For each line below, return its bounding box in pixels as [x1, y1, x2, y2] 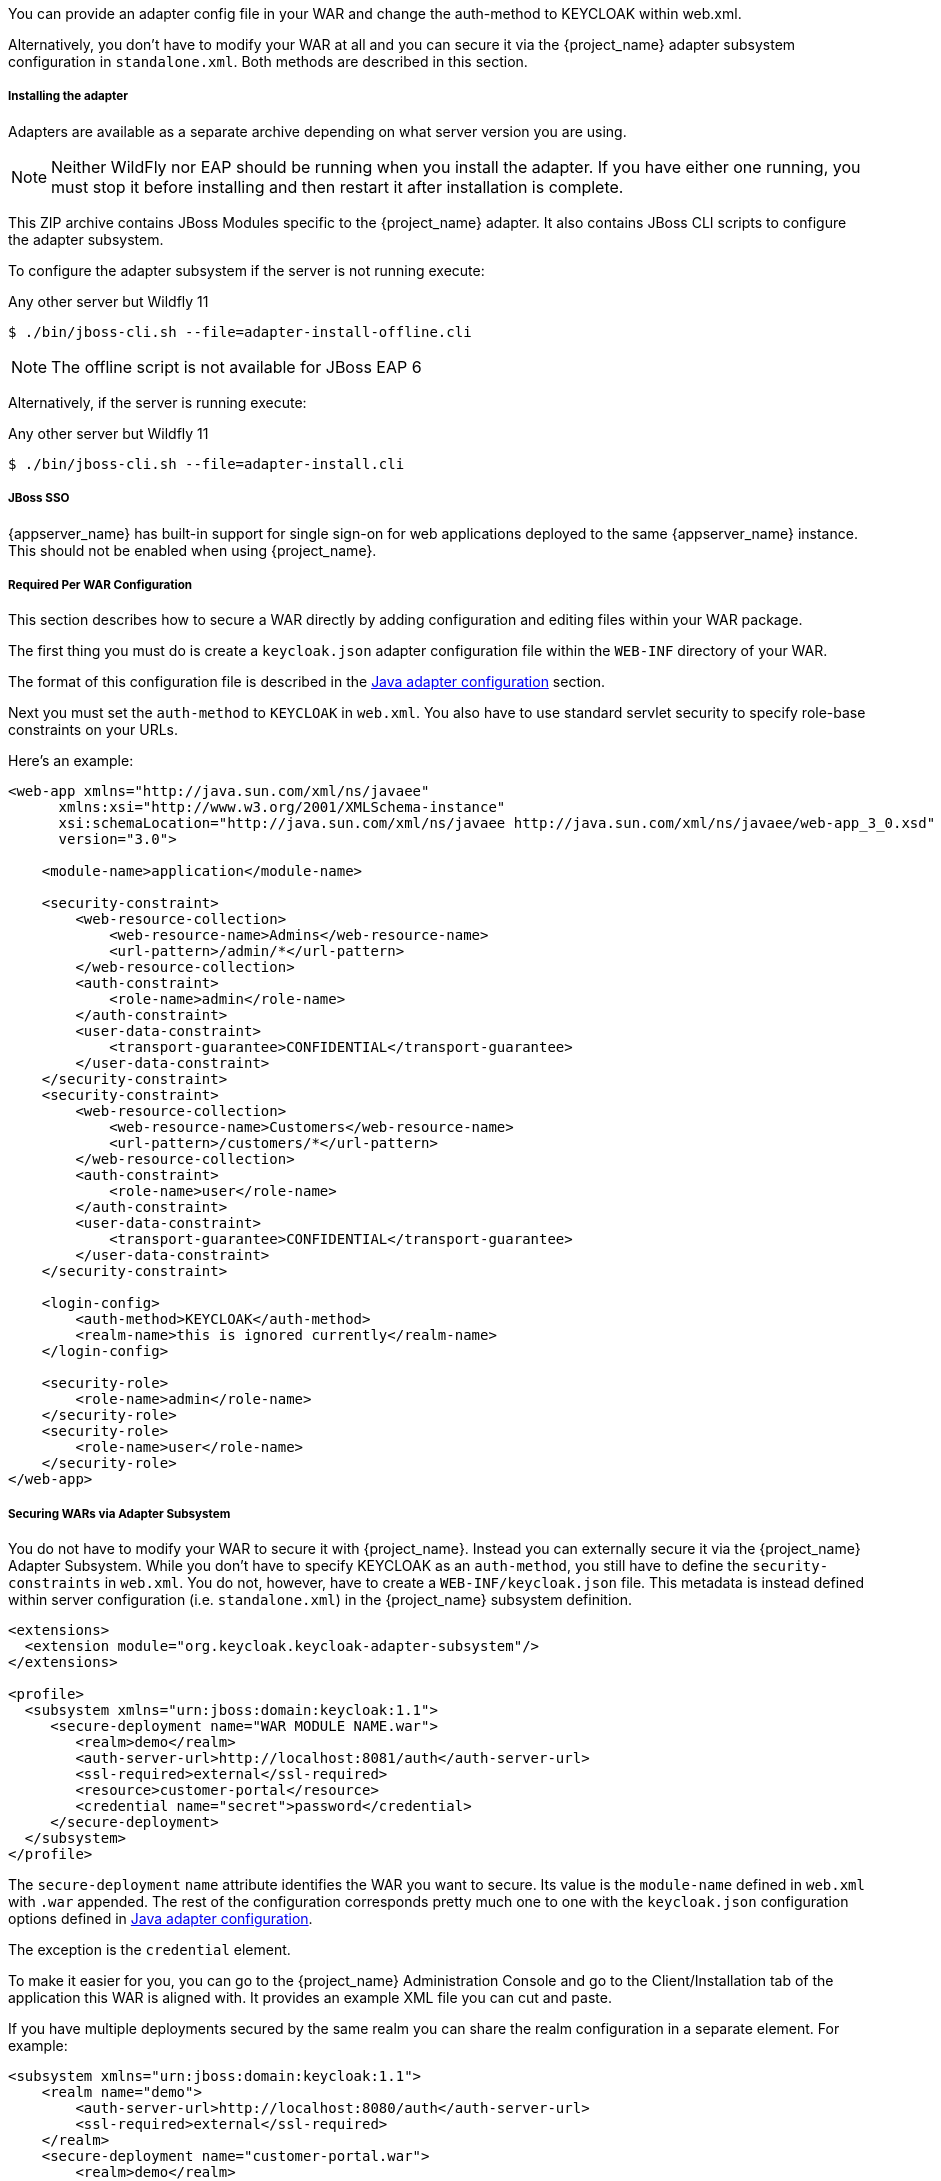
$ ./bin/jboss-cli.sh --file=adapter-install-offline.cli [8, 323, 472, 340]
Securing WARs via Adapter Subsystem [8, 1506, 231, 1521]
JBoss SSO [8, 491, 70, 506]
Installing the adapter [8, 89, 128, 104]
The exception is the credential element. [8, 1941, 291, 1959]
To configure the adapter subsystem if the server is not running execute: [8, 261, 485, 279]
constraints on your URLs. [8, 721, 179, 739]
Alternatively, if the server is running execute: [8, 393, 307, 411]
